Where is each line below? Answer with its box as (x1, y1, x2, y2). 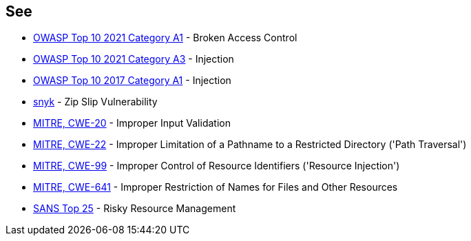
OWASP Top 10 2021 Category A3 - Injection (33, 53, 234, 65)
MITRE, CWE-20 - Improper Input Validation (33, 117, 231, 129)
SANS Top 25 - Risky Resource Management (33, 202, 236, 215)
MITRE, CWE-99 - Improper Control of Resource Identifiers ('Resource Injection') (33, 160, 400, 172)
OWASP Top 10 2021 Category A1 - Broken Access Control (33, 32, 297, 44)
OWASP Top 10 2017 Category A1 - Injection (33, 74, 231, 87)
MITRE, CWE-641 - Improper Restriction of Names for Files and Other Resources (33, 181, 398, 193)
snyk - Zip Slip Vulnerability (33, 96, 158, 108)
